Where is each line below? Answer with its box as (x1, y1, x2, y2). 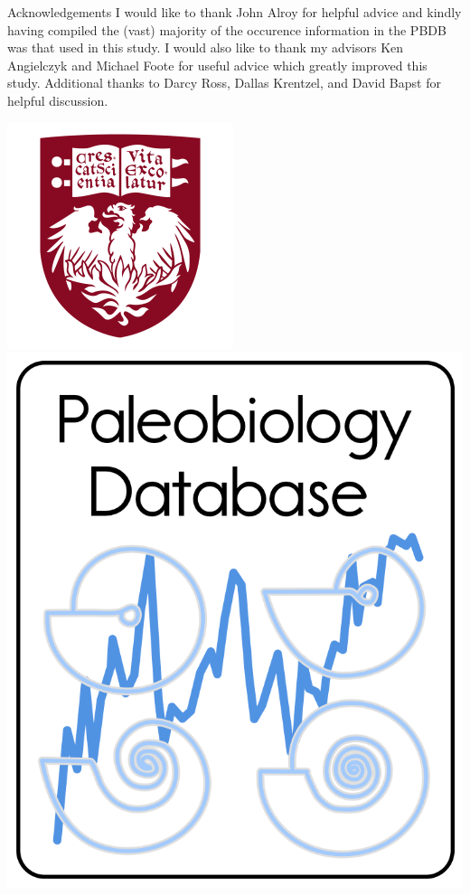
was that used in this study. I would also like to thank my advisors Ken (7, 38, 404, 57)
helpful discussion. (7, 90, 108, 109)
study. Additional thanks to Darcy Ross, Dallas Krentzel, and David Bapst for (7, 73, 441, 92)
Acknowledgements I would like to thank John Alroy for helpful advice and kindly (7, 3, 462, 21)
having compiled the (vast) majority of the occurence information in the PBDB (7, 20, 446, 39)
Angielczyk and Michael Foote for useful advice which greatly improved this (7, 55, 428, 74)
